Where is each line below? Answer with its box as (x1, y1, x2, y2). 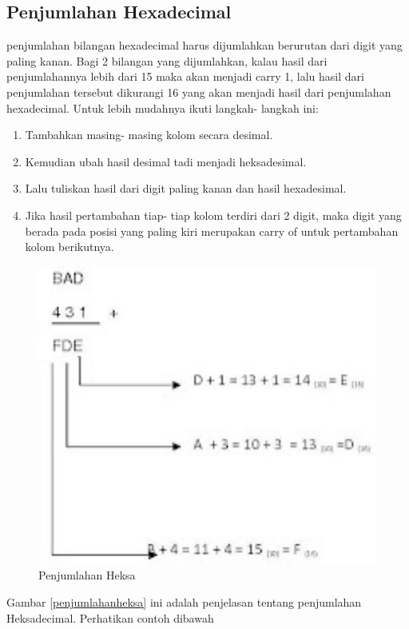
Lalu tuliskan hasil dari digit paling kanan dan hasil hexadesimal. (25, 180, 347, 197)
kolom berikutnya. (25, 238, 114, 255)
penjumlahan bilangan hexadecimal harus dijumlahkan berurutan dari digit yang (6, 37, 403, 54)
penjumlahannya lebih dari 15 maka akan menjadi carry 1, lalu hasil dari (6, 68, 364, 85)
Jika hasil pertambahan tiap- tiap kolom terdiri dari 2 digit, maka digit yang (25, 206, 402, 223)
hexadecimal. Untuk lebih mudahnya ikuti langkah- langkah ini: (6, 99, 319, 116)
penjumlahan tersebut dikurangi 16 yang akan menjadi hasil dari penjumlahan (6, 83, 391, 100)
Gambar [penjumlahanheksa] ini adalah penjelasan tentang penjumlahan (6, 594, 362, 611)
